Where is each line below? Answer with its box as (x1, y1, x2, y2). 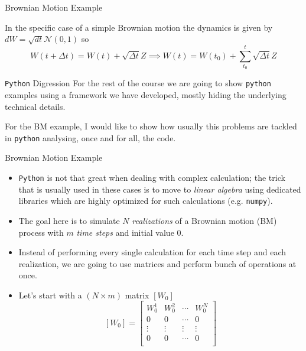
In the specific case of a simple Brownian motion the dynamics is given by (5, 21, 273, 33)
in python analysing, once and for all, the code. (5, 131, 176, 144)
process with (18, 226, 64, 238)
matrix (125, 288, 149, 301)
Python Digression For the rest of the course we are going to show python (5, 77, 271, 89)
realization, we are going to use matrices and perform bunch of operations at (18, 257, 297, 269)
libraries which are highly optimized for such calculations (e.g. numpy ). (18, 194, 273, 207)
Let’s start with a (18, 288, 82, 301)
